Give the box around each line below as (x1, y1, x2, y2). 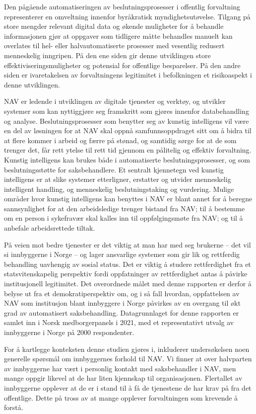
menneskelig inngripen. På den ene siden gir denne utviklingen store (4, 50, 211, 60)
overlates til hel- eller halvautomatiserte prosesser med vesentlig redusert (4, 40, 225, 51)
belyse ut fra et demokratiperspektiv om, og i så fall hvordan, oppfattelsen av (4, 288, 240, 298)
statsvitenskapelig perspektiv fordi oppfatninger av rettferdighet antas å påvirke (4, 268, 248, 279)
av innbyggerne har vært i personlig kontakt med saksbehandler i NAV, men (4, 363, 236, 373)
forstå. (4, 402, 23, 413)
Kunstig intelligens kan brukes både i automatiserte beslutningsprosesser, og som (4, 154, 250, 165)
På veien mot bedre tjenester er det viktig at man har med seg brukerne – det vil (4, 239, 251, 249)
